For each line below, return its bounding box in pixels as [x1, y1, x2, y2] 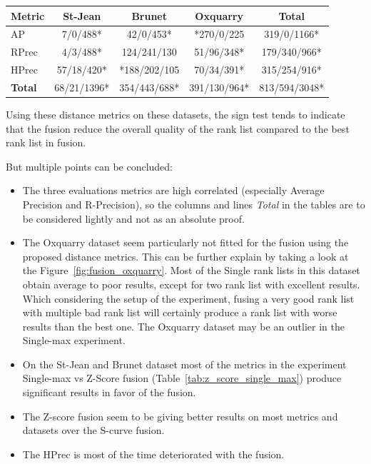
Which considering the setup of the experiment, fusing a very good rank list [22, 291, 355, 306]
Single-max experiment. [22, 333, 126, 348]
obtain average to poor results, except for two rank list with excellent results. [22, 276, 360, 291]
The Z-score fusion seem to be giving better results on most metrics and [22, 408, 338, 423]
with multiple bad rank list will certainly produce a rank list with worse [22, 305, 337, 320]
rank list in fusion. [6, 135, 86, 150]
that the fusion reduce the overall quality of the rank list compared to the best [6, 121, 350, 136]
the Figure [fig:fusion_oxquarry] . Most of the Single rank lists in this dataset [22, 263, 360, 278]
